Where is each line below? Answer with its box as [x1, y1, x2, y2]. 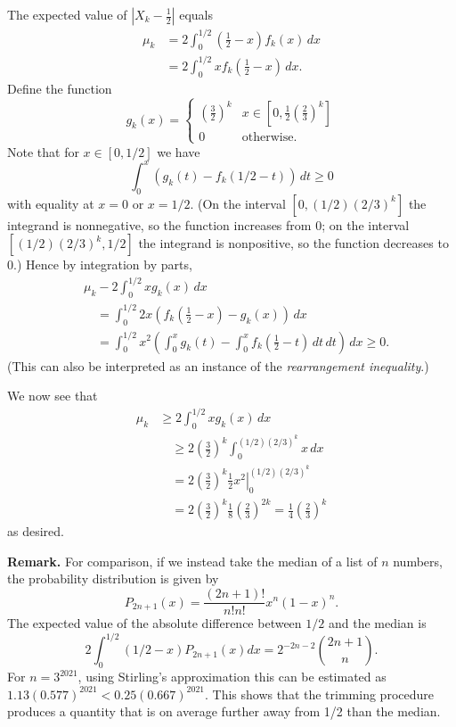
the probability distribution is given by [7, 569, 219, 588]
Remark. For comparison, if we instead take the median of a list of [7, 551, 378, 570]
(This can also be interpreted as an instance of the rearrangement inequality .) [7, 356, 429, 375]
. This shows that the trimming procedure [204, 684, 434, 703]
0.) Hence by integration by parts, [7, 255, 192, 274]
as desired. [7, 522, 64, 541]
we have [157, 142, 200, 161]
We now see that [7, 386, 98, 405]
